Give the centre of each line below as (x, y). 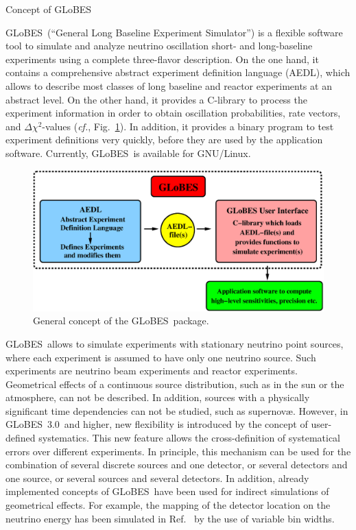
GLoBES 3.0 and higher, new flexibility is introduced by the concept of (157, 424)
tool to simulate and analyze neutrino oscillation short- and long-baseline (159, 46)
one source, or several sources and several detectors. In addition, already (157, 478)
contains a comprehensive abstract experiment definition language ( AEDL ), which (178, 72)
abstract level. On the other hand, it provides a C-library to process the (156, 99)
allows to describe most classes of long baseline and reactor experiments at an (169, 85)
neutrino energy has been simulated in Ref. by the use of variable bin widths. (170, 518)
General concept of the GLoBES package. (121, 321)
